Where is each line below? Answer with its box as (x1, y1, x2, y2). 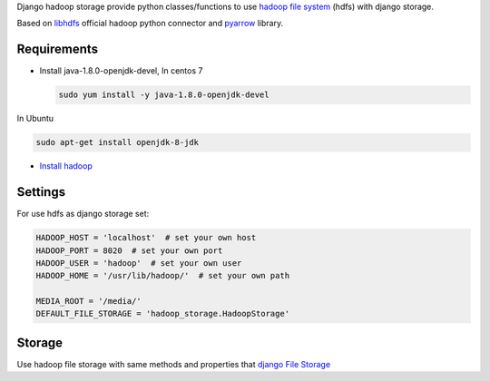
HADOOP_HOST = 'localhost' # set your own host (35, 232, 257, 243)
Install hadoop (39, 161, 93, 171)
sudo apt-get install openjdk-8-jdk (35, 137, 200, 148)
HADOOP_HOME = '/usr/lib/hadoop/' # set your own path (35, 270, 290, 281)
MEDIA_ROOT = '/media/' (35, 296, 142, 307)
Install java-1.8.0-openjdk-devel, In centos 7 (39, 65, 203, 76)
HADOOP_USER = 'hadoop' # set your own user (35, 258, 242, 268)
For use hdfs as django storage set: (16, 209, 150, 220)
